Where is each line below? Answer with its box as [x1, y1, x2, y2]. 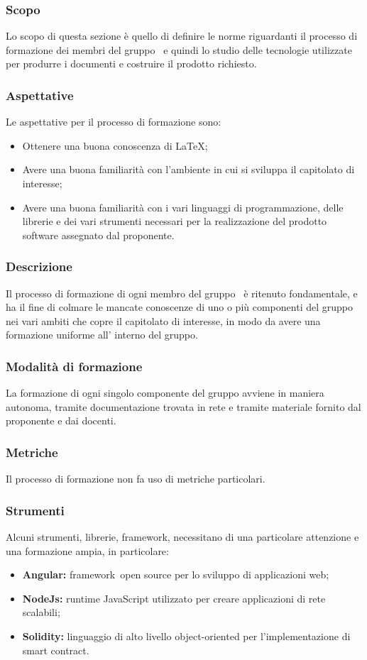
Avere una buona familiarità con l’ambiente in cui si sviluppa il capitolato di [22, 162, 355, 177]
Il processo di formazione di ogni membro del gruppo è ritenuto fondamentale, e [6, 285, 358, 300]
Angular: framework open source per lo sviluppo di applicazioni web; [22, 567, 329, 582]
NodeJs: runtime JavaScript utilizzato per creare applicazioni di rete [22, 590, 326, 605]
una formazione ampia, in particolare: [6, 543, 169, 558]
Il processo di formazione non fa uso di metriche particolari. [6, 471, 265, 486]
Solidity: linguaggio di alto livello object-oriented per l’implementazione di [22, 628, 351, 643]
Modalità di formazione [6, 357, 143, 375]
